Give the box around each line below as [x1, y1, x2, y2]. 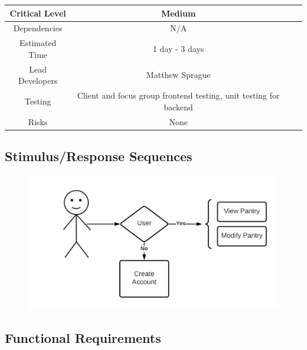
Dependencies [13, 22, 63, 34]
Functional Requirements [5, 329, 161, 347]
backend [164, 100, 193, 113]
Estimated [19, 37, 57, 49]
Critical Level [9, 6, 66, 19]
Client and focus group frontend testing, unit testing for [77, 89, 280, 102]
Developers [18, 74, 58, 87]
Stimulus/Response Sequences [5, 146, 192, 165]
